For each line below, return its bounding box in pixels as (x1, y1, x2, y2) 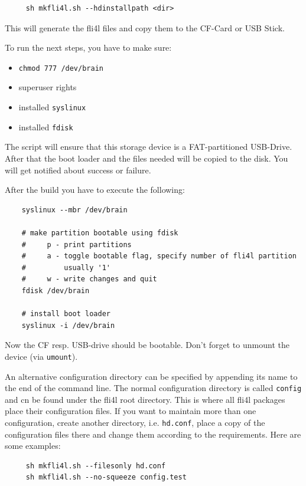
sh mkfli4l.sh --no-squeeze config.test (25, 473, 187, 482)
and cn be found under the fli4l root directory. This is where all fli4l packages (5, 393, 285, 405)
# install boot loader (21, 310, 110, 318)
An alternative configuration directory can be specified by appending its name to (5, 370, 298, 382)
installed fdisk (18, 120, 73, 133)
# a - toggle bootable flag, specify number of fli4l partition (21, 252, 297, 261)
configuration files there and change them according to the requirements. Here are (5, 428, 301, 440)
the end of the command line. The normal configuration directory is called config (5, 382, 302, 394)
